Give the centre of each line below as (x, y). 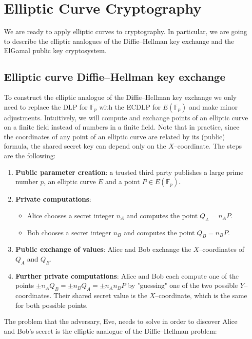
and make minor (213, 106)
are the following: (30, 156)
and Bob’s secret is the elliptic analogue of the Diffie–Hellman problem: (111, 331)
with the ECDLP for (130, 106)
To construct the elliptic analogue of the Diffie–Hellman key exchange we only (120, 97)
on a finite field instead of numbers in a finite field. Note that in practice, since (122, 127)
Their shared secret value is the (101, 295)
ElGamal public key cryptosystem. (55, 50)
